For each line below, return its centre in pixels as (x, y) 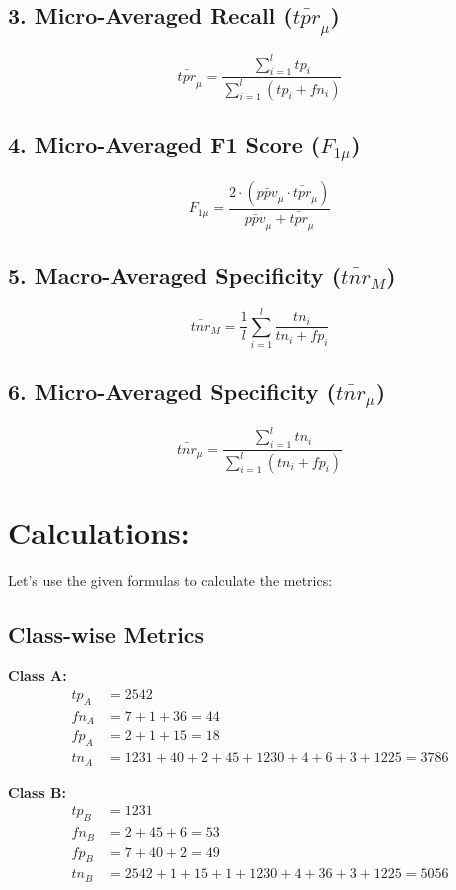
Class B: (37, 791)
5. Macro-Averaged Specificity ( (175, 274)
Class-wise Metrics (106, 633)
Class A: (37, 675)
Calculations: (99, 531)
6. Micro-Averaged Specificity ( (172, 391)
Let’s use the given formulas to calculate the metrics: (170, 579)
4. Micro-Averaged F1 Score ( (164, 144)
